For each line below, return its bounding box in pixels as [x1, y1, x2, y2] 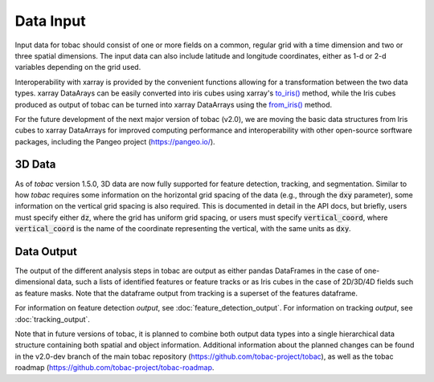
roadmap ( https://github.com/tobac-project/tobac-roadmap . [14, 363, 215, 372]
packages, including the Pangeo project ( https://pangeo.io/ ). [14, 136, 216, 146]
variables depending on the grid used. [14, 63, 141, 72]
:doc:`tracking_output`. [14, 314, 90, 324]
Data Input [14, 12, 86, 30]
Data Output [14, 245, 78, 258]
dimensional [14, 277, 55, 286]
